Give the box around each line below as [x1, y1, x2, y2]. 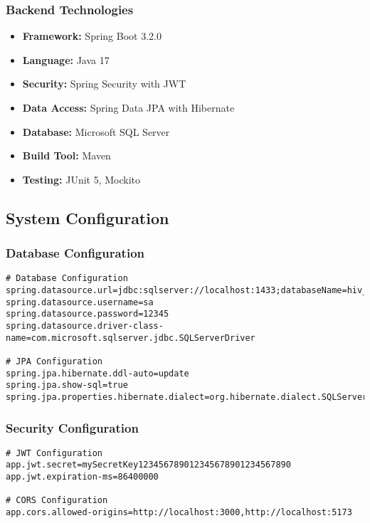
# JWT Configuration [6, 448, 103, 458]
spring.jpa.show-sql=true [6, 380, 128, 391]
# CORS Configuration [6, 495, 108, 506]
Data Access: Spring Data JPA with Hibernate [22, 100, 235, 115]
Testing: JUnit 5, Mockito [22, 171, 141, 186]
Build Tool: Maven [22, 148, 111, 163]
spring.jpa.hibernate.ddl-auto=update [6, 368, 189, 379]
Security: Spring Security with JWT [22, 76, 186, 91]
